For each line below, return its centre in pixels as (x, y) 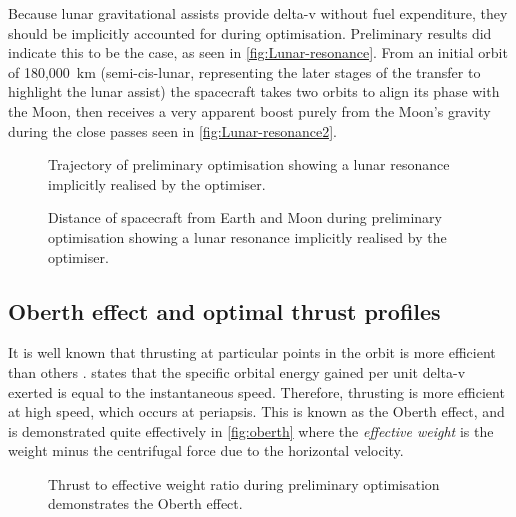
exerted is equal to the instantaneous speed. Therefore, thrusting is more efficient (256, 391)
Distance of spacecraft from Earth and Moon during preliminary (245, 217)
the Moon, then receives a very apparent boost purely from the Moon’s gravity (249, 110)
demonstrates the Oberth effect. (145, 503)
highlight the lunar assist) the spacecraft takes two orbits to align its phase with (254, 91)
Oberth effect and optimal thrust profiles (224, 310)
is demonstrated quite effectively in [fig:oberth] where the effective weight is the (251, 430)
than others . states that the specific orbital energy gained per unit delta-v (237, 371)
